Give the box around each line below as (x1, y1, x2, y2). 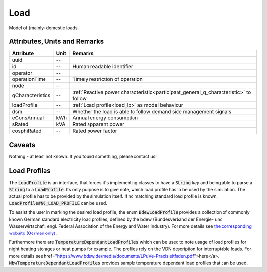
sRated (12, 121, 29, 128)
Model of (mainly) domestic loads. (9, 25, 79, 31)
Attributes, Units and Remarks (9, 38, 104, 46)
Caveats (9, 141, 36, 149)
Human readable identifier (72, 63, 133, 70)
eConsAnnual (12, 115, 44, 121)
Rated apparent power (72, 121, 125, 128)
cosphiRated (12, 127, 42, 134)
